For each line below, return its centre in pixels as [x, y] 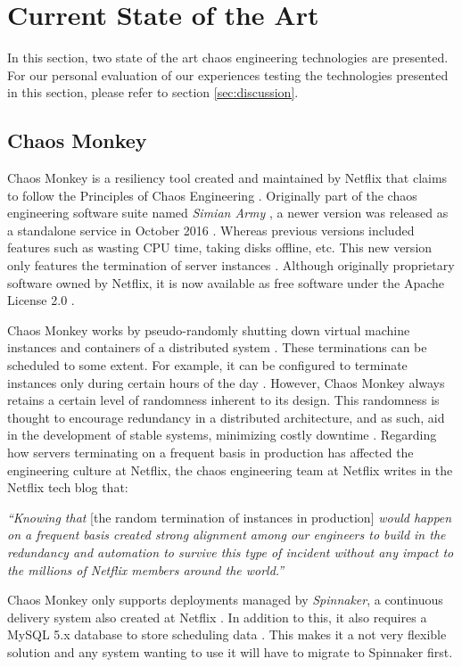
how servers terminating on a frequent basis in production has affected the [210, 453]
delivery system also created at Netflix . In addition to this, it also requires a [217, 617]
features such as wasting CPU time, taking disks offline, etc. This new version [220, 247]
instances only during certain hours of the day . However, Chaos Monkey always [226, 382]
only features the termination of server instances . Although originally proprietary [231, 265]
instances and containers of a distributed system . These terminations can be [217, 347]
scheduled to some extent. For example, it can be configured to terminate [207, 365]
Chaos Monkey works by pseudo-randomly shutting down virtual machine [209, 329]
